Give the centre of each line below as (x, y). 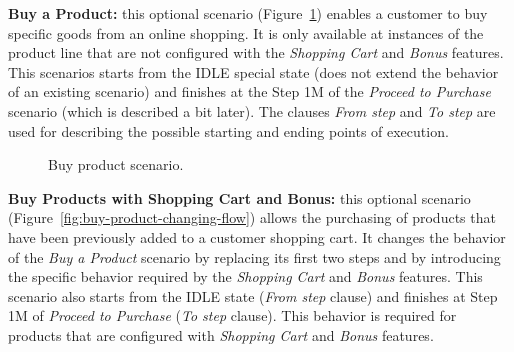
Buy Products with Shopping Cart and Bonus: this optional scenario (239, 197)
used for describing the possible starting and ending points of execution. (228, 130)
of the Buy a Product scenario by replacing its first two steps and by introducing (254, 256)
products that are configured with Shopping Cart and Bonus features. (221, 334)
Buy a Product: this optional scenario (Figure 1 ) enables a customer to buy (248, 13)
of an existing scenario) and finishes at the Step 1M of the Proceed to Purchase (249, 91)
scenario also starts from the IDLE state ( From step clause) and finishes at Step (253, 295)
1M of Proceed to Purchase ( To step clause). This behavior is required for (232, 315)
